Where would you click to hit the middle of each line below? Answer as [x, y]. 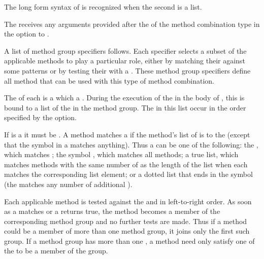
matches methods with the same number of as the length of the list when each [126, 164]
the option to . [27, 34]
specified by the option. [40, 117]
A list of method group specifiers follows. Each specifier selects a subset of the [125, 50]
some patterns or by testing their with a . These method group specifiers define [127, 70]
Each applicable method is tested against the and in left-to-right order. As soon [128, 201]
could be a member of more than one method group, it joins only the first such [127, 231]
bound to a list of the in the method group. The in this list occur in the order [125, 107]
